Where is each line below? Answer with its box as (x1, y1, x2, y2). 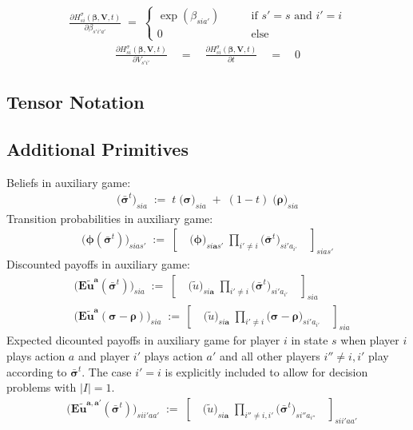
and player (77, 347, 130, 364)
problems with (6, 379, 77, 396)
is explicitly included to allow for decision (165, 363, 368, 380)
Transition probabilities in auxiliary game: (6, 209, 213, 226)
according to (6, 363, 67, 380)
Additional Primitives (6, 136, 189, 161)
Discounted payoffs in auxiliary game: (6, 256, 190, 273)
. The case (81, 363, 132, 380)
